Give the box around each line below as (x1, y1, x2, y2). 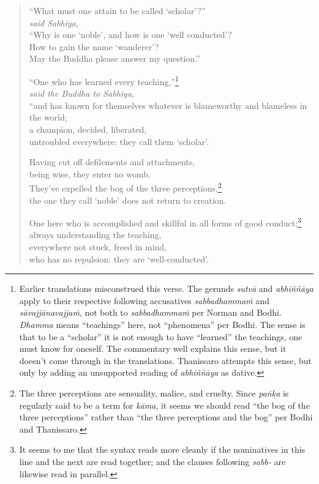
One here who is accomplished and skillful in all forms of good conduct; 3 (29, 215, 301, 229)
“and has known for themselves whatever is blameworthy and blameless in (29, 99, 307, 111)
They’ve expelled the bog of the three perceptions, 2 (29, 180, 222, 195)
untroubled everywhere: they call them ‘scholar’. (29, 135, 209, 147)
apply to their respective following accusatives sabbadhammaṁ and (19, 294, 269, 307)
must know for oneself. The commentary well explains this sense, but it (19, 342, 287, 355)
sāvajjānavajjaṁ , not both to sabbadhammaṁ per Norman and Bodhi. (19, 306, 282, 319)
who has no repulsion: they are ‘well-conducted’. (29, 252, 209, 265)
